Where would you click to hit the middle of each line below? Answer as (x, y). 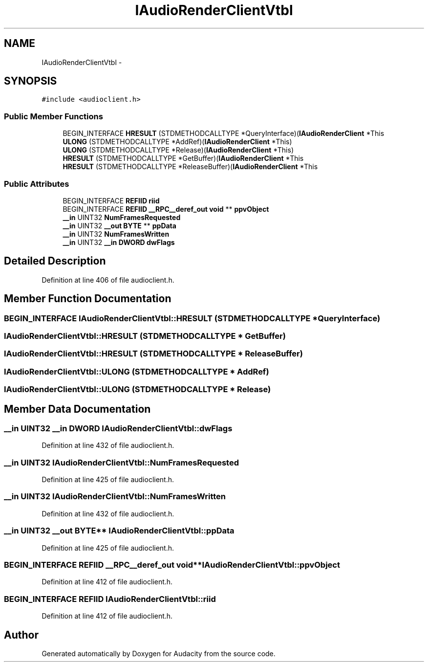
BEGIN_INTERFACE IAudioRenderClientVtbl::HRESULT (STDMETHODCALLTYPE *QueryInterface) (192, 318)
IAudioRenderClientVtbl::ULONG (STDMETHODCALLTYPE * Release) (138, 389)
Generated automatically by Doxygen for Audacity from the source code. (159, 653)
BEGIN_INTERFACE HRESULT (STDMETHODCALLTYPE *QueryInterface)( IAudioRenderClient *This (224, 133)
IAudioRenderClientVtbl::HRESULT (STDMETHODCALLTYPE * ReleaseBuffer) (153, 354)
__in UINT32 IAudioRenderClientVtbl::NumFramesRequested (121, 462)
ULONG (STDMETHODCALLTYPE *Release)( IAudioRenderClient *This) (178, 150)
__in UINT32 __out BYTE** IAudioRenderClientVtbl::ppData (119, 531)
